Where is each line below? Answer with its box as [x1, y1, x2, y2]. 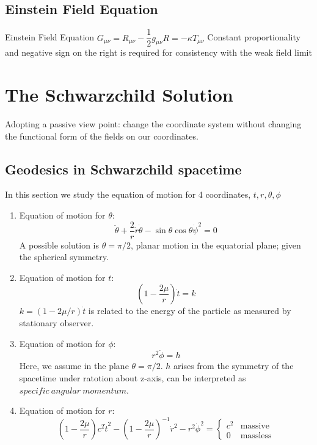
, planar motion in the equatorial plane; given [130, 238, 301, 251]
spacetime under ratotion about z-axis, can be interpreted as [19, 372, 246, 384]
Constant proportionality [207, 31, 301, 43]
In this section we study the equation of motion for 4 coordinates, [5, 188, 251, 201]
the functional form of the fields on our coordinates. [5, 129, 199, 142]
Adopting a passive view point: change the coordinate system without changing [5, 117, 302, 130]
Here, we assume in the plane [19, 359, 129, 372]
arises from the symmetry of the [173, 359, 294, 372]
